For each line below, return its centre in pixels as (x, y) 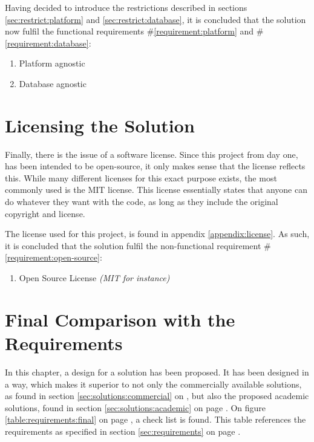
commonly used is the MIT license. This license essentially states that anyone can (156, 190)
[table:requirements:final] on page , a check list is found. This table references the (155, 419)
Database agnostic (53, 83)
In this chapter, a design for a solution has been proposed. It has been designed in (157, 372)
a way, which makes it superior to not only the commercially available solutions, (153, 384)
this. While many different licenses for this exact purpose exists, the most (141, 177)
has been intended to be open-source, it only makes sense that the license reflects (155, 166)
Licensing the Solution (100, 125)
